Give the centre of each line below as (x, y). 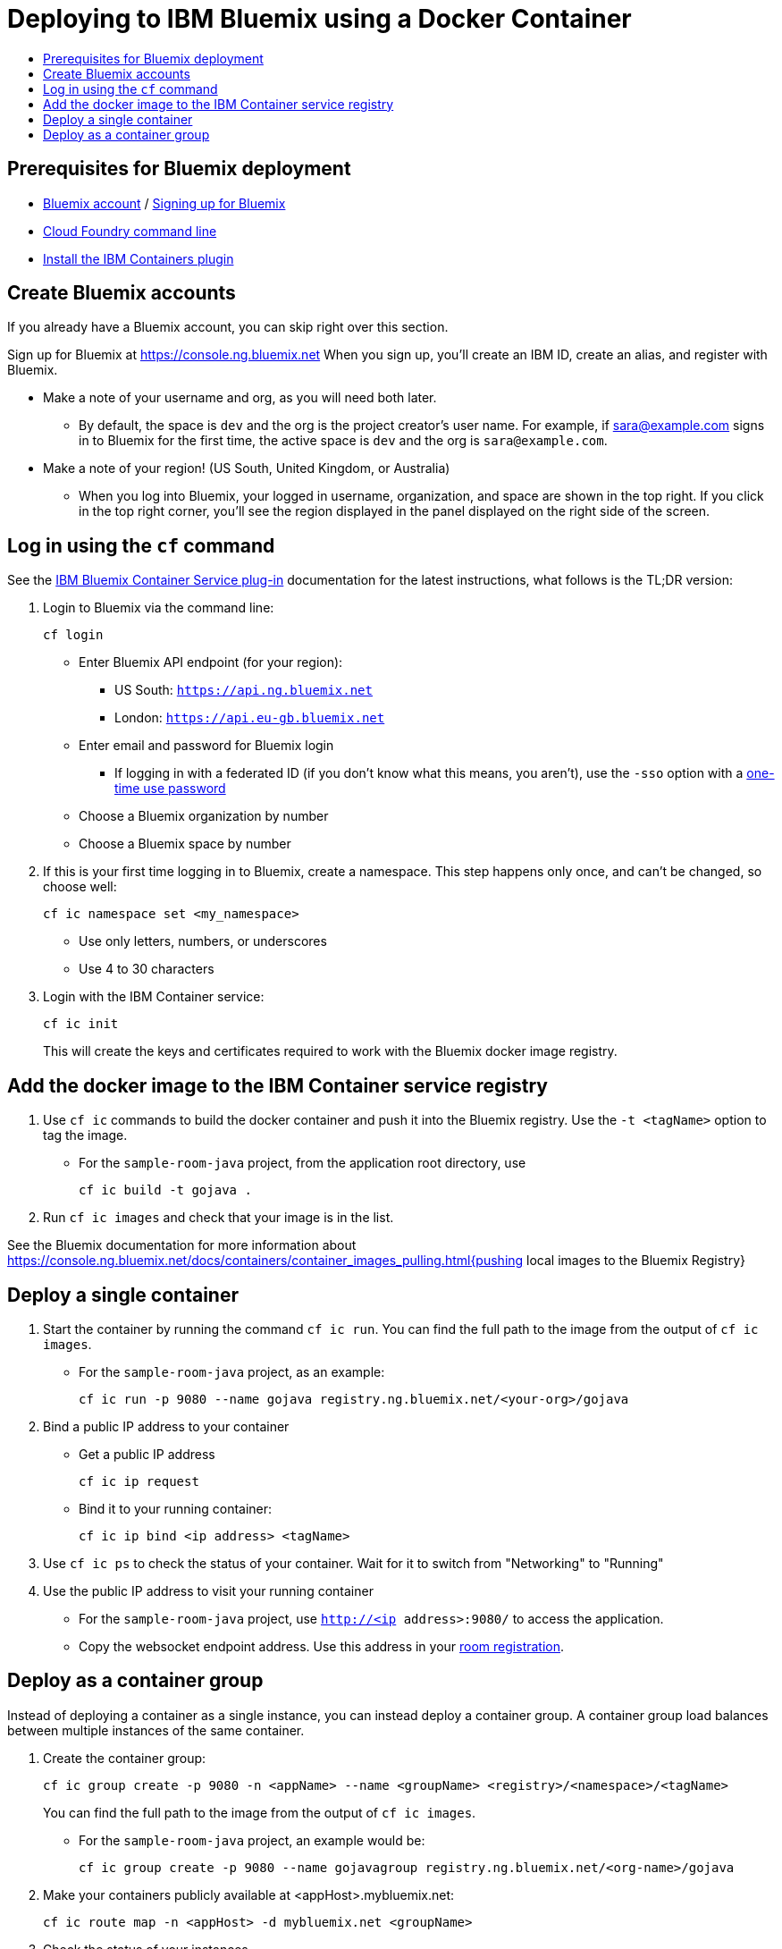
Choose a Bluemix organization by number (204, 816)
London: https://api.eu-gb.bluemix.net (250, 718)
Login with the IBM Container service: (154, 997)
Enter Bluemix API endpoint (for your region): (211, 662)
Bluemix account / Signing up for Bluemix (164, 203)
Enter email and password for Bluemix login (206, 746)
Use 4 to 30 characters (147, 969)
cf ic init (81, 1024)
